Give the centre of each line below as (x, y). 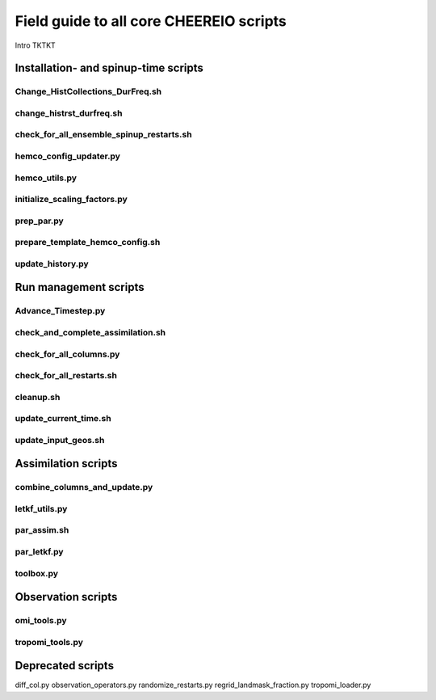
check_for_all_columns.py (67, 354)
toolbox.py (37, 573)
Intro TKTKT (35, 45)
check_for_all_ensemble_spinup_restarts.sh (104, 135)
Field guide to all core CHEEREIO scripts (151, 21)
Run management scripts (80, 287)
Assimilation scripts (66, 464)
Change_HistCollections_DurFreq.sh (88, 91)
